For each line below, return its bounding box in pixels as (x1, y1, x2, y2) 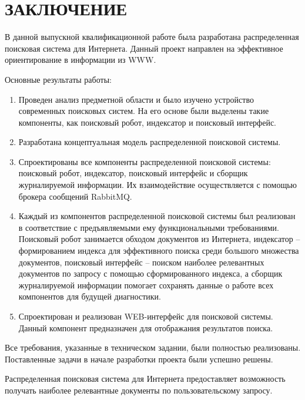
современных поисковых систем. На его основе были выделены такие (18, 105, 269, 117)
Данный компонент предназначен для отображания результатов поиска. (18, 321, 273, 334)
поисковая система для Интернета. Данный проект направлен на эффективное (5, 42, 283, 54)
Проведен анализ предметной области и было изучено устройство (18, 93, 254, 105)
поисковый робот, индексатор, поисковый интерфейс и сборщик (18, 167, 248, 179)
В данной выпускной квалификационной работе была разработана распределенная (5, 31, 299, 43)
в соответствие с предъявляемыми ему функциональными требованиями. (18, 221, 279, 233)
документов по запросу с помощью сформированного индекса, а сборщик (18, 267, 283, 280)
